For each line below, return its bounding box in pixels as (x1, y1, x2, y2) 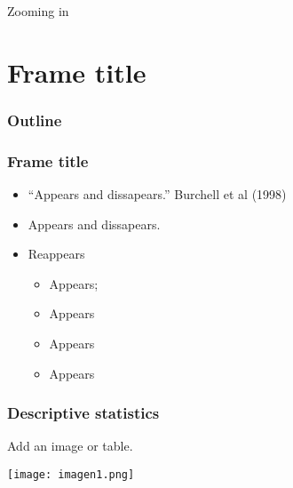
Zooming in (7, 2, 69, 20)
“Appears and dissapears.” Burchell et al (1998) (28, 185, 287, 204)
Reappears (28, 244, 85, 263)
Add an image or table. (7, 436, 133, 455)
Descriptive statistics (7, 402, 160, 424)
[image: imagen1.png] (7, 468, 135, 481)
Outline (7, 108, 62, 131)
